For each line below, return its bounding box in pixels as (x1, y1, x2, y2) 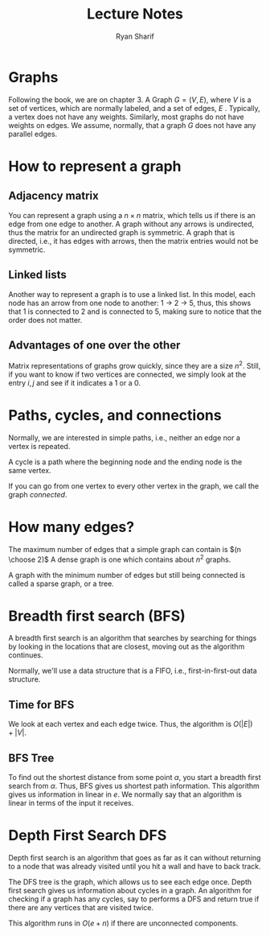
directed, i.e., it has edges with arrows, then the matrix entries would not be (8, 236, 259, 245)
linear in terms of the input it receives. (8, 798, 134, 808)
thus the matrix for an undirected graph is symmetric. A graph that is (8, 227, 235, 237)
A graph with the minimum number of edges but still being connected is (8, 570, 246, 579)
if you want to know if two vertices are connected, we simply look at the (8, 369, 247, 379)
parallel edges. (8, 129, 58, 138)
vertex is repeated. (8, 441, 71, 451)
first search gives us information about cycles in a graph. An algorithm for (8, 886, 252, 895)
